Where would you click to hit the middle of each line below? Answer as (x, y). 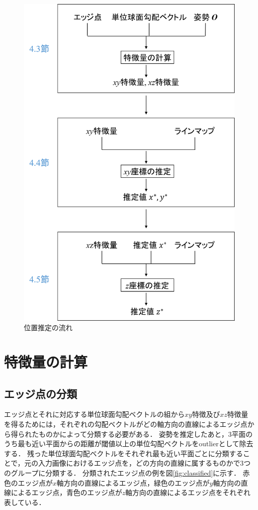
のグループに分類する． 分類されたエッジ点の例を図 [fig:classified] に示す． (122, 473)
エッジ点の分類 (41, 393)
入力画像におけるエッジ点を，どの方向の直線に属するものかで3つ (145, 463)
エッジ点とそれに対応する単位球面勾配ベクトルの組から (94, 414)
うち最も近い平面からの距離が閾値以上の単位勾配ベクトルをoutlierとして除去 (129, 444)
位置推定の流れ (48, 327)
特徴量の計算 (46, 362)
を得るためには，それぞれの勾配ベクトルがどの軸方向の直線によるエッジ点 (126, 424)
